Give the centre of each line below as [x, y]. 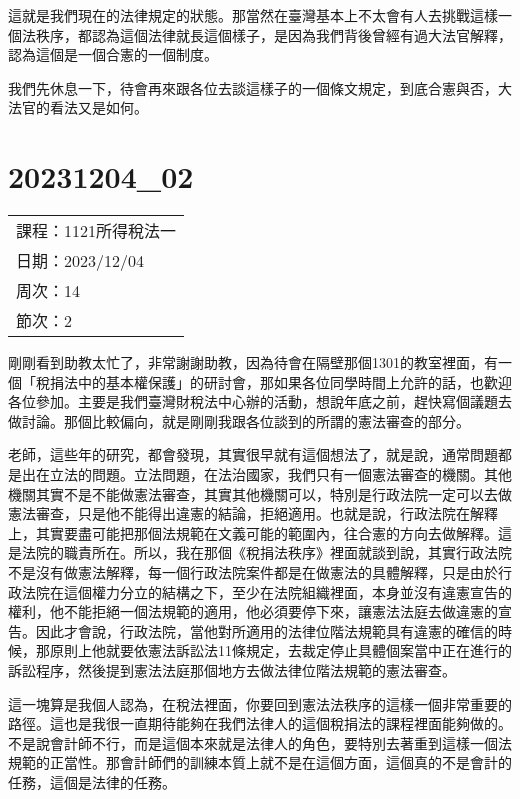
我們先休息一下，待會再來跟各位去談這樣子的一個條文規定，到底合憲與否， [253, 87]
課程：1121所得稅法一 [96, 231]
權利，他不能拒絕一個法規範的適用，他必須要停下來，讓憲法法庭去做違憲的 [253, 611]
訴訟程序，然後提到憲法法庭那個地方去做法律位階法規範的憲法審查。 [232, 670]
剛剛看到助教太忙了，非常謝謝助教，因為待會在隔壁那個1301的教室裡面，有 [253, 362]
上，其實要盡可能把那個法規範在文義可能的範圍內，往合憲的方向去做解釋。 [253, 532]
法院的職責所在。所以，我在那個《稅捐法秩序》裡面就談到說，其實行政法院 [266, 552]
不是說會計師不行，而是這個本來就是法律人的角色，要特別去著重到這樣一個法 [260, 742]
